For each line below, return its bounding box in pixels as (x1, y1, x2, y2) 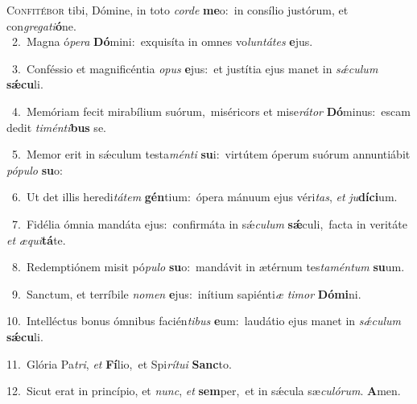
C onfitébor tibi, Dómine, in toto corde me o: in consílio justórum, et (6, 2, 349, 18)
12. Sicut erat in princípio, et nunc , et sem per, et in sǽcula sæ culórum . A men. (6, 382, 401, 399)
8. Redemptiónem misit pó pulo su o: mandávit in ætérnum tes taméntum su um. (11, 258, 405, 275)
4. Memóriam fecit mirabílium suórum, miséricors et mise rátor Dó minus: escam (11, 102, 411, 119)
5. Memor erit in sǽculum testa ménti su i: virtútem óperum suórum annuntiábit (11, 146, 411, 163)
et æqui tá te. (6, 231, 66, 248)
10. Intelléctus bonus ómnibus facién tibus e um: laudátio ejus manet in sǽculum (6, 312, 401, 329)
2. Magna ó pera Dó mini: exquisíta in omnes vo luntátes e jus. (11, 33, 313, 50)
